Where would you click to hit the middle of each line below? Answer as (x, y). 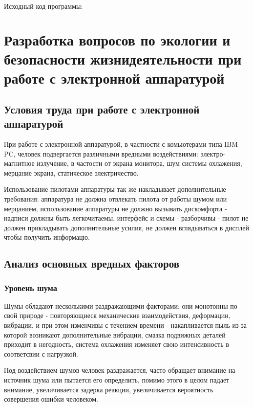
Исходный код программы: (43, 6)
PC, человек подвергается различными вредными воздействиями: (101, 153)
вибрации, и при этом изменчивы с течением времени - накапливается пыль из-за (125, 325)
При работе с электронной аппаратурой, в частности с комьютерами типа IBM (121, 144)
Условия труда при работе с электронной (102, 109)
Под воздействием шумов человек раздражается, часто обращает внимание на (120, 370)
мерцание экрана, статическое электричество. (71, 172)
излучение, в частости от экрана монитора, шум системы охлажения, (139, 163)
